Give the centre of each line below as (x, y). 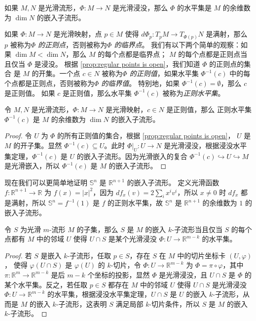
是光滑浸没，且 (183, 274)
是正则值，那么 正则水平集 (209, 109)
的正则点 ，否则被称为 (73, 44)
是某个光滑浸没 (132, 239)
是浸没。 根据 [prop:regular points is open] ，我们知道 (117, 63)
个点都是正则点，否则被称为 (49, 83)
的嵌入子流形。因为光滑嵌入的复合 (132, 156)
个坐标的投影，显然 (119, 274)
